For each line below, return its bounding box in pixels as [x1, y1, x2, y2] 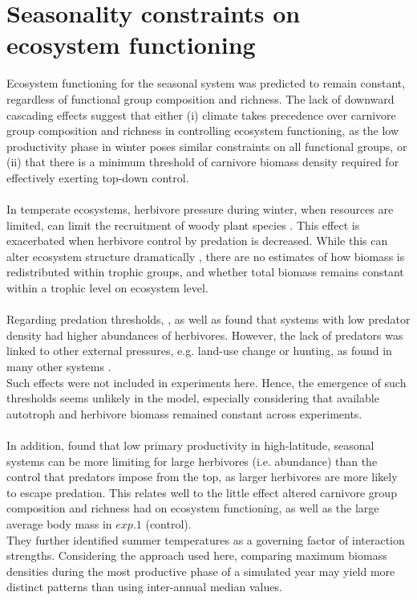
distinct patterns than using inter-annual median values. [6, 578, 282, 595]
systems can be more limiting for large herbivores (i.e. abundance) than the [6, 452, 378, 469]
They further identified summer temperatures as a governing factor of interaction [6, 531, 405, 548]
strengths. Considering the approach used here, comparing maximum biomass [6, 547, 387, 564]
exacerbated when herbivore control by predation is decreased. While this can [6, 232, 388, 249]
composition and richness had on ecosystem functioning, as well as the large [6, 500, 379, 516]
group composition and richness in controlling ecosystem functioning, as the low [6, 122, 399, 139]
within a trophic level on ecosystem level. [6, 280, 208, 296]
